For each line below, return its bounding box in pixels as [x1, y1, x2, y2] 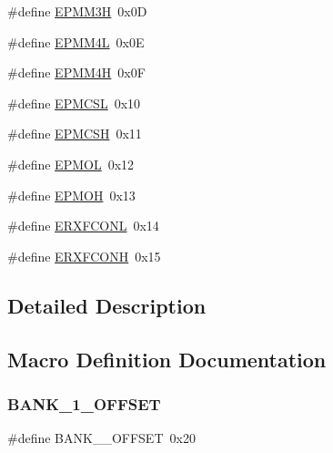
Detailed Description [7, 291, 207, 319]
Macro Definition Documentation [7, 345, 327, 373]
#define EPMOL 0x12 [7, 154, 135, 173]
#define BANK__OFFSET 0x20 [7, 428, 196, 448]
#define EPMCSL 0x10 [7, 93, 141, 112]
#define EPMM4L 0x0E [7, 32, 145, 51]
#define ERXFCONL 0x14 [7, 216, 159, 235]
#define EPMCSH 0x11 [7, 124, 142, 143]
